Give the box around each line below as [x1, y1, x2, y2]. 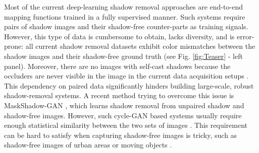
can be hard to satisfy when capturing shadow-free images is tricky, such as [4, 129, 237, 140]
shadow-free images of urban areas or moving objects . [4, 139, 172, 150]
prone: [4, 41, 24, 51]
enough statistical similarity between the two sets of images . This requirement [4, 120, 248, 130]
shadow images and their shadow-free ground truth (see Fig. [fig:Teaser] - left [4, 50, 243, 61]
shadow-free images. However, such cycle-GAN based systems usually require [4, 110, 242, 120]
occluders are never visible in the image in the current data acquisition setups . [4, 70, 249, 81]
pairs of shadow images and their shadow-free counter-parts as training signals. [4, 21, 248, 32]
